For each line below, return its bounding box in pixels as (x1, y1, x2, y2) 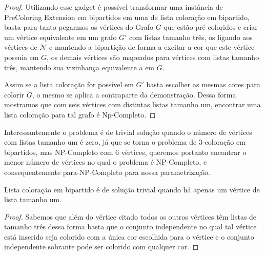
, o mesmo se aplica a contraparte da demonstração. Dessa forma (32, 89, 236, 100)
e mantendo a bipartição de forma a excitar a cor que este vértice (49, 42, 255, 52)
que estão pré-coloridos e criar (164, 22, 258, 32)
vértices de (4, 42, 37, 52)
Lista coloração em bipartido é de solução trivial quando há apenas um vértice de (4, 184, 260, 194)
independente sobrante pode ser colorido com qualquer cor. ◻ (4, 241, 199, 252)
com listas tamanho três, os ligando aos (129, 31, 253, 42)
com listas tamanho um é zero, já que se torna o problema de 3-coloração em (4, 136, 246, 147)
